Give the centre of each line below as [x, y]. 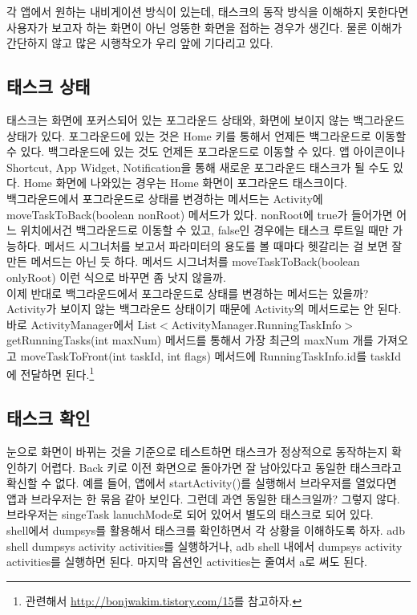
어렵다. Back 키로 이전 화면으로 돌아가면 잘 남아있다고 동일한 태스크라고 [221, 467]
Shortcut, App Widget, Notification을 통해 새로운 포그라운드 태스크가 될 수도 [198, 167]
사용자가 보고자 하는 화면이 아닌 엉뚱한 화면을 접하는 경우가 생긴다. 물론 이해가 [204, 27]
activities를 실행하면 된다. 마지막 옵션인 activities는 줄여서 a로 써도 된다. [187, 562]
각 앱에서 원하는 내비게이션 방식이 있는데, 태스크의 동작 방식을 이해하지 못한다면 [208, 11]
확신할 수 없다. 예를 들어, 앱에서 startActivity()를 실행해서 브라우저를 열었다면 [202, 483]
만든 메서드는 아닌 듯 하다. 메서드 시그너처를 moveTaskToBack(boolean [183, 261]
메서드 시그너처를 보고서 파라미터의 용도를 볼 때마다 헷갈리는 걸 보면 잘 [223, 245]
